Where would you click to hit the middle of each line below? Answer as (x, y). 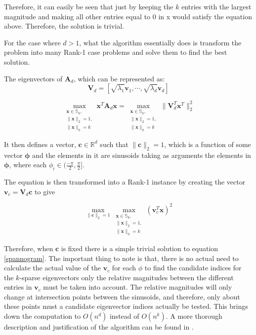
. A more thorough (194, 316)
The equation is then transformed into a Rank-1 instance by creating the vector (125, 182)
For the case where (32, 42)
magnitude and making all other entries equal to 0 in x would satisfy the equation (128, 16)
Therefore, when (29, 248)
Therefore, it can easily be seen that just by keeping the (89, 6)
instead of (124, 316)
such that (114, 144)
